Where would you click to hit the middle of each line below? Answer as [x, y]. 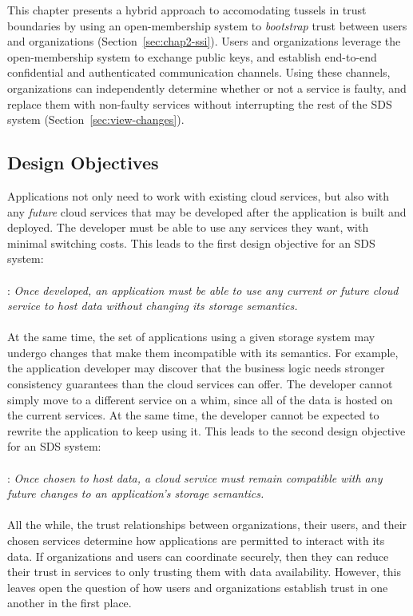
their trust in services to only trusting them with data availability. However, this [204, 572]
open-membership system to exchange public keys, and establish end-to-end [192, 56]
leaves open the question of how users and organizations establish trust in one [198, 587]
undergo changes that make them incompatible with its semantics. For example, [203, 352]
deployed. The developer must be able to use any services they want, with [188, 227]
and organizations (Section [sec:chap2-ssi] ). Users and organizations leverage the [204, 41]
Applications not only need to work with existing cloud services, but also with [199, 195]
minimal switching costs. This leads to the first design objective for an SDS [191, 242]
